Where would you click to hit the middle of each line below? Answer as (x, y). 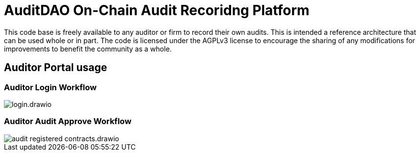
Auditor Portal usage (56, 68)
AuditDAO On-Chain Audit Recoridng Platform (157, 10)
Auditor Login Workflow (50, 87)
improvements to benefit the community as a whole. (88, 49)
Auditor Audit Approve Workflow (68, 121)
